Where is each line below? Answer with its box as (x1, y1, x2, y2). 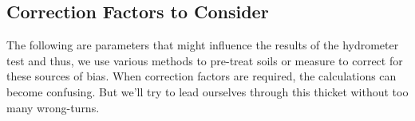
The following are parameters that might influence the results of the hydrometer (6, 37, 399, 53)
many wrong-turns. (6, 99, 100, 115)
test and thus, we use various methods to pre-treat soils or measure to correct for (6, 52, 403, 68)
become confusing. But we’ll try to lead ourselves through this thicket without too (6, 83, 409, 100)
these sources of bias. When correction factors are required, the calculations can (6, 68, 397, 84)
